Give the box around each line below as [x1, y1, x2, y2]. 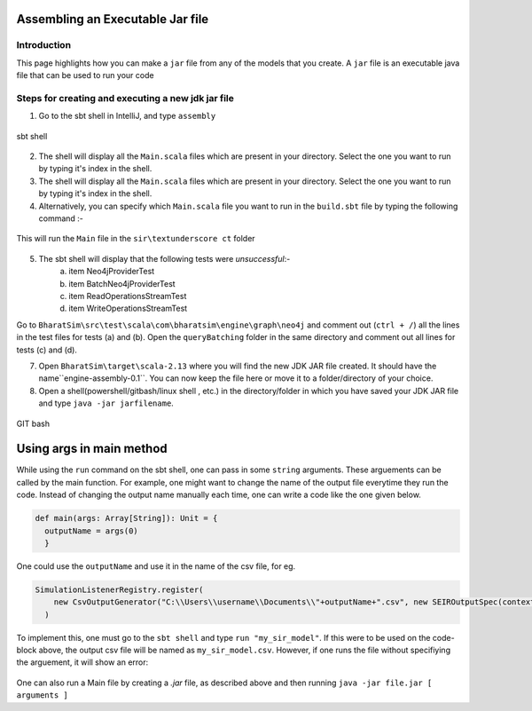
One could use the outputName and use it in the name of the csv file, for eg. [16, 560, 296, 572]
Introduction [16, 39, 71, 51]
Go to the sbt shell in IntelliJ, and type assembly [38, 111, 216, 122]
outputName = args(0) [44, 525, 139, 536]
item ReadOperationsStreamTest [68, 290, 187, 301]
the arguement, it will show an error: [16, 657, 149, 668]
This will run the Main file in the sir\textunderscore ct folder [16, 233, 256, 244]
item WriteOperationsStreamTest [68, 303, 188, 314]
